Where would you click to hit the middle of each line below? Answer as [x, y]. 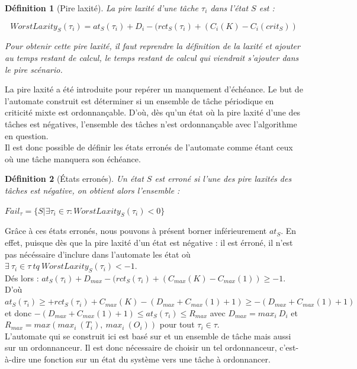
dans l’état [229, 8]
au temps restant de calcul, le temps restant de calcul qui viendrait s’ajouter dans [152, 57]
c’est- [289, 347]
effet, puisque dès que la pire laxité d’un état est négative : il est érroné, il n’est [149, 242]
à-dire [15, 359]
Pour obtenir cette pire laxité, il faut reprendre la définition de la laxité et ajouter [152, 46]
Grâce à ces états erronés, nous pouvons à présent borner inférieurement [136, 231]
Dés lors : [22, 277]
